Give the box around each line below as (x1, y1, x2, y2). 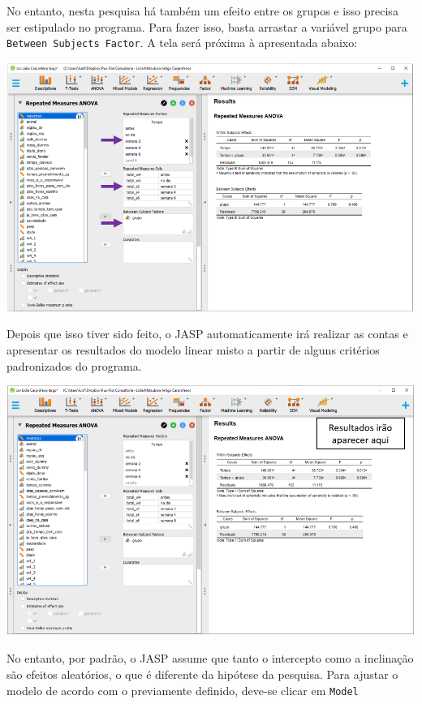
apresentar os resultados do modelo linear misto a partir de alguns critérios (6, 341, 380, 358)
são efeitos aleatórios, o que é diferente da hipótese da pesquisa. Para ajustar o (6, 666, 398, 683)
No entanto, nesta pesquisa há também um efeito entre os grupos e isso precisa (6, 2, 398, 19)
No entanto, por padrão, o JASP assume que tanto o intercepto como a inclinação (6, 650, 414, 667)
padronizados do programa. (6, 357, 142, 374)
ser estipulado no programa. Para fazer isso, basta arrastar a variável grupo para (6, 18, 407, 35)
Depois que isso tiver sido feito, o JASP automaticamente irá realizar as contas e (6, 325, 408, 342)
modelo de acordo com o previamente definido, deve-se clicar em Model (6, 681, 359, 698)
